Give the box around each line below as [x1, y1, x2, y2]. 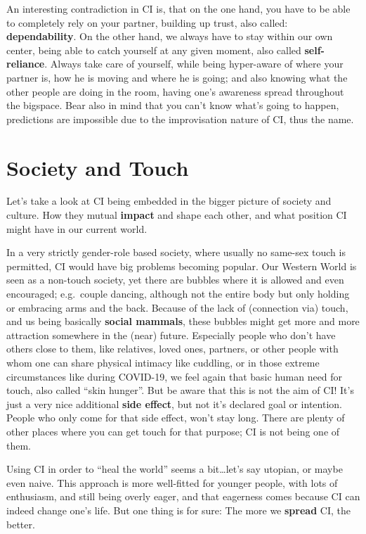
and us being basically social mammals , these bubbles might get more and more [6, 314, 360, 329]
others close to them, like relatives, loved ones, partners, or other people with [6, 341, 339, 356]
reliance [6, 56, 45, 71]
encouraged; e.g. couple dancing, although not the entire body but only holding [6, 286, 350, 301]
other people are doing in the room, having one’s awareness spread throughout [6, 84, 344, 98]
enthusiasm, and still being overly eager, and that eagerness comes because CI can [6, 489, 360, 504]
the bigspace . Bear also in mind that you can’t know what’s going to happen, [6, 98, 339, 113]
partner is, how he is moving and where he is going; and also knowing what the [6, 70, 348, 84]
